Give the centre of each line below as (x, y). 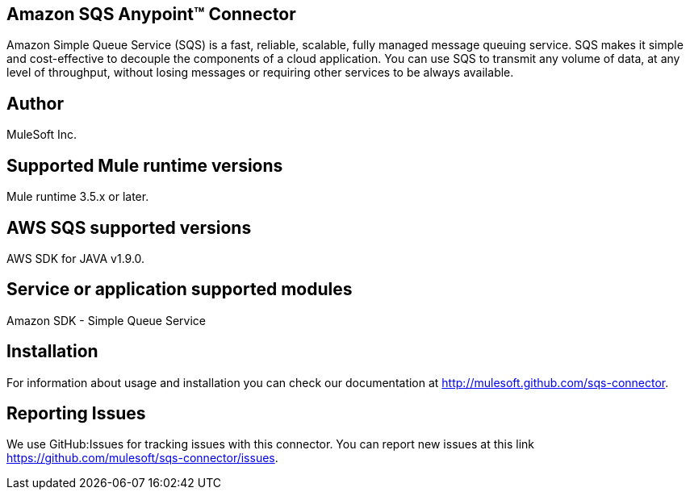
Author (35, 103)
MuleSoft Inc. (42, 135)
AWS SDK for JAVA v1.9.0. (76, 258)
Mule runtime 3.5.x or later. (78, 197)
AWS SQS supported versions (129, 227)
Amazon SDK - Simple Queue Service (106, 320)
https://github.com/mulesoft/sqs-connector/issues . (142, 458)
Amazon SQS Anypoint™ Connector (151, 14)
